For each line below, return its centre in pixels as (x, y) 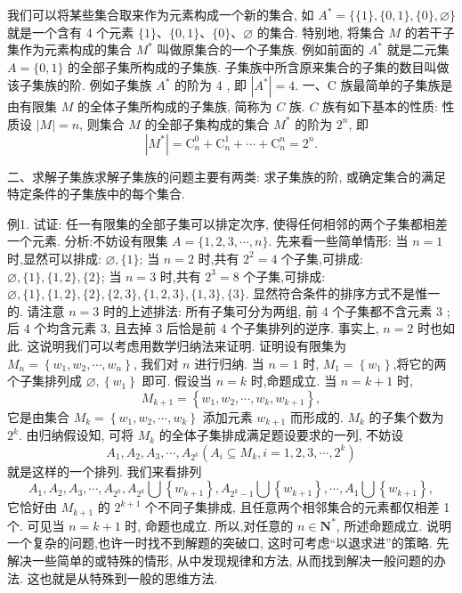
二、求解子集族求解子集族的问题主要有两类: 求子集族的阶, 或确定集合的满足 (227, 176)
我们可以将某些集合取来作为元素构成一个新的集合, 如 (161, 14)
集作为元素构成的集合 (69, 49)
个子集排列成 (45, 381)
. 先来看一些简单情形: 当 (338, 241)
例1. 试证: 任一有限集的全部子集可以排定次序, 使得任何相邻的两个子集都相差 (227, 223)
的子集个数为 (406, 416)
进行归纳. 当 (229, 363)
